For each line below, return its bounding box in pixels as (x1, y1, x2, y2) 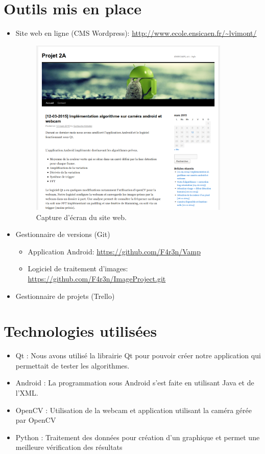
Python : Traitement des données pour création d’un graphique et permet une (15, 431, 260, 442)
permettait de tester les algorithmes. (15, 360, 130, 371)
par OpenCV (15, 415, 56, 425)
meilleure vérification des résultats (15, 442, 123, 452)
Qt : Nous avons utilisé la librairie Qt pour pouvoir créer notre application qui (15, 350, 261, 361)
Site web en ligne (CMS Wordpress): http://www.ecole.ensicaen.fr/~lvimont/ (15, 28, 257, 38)
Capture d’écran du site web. (36, 211, 127, 222)
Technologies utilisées (4, 320, 157, 341)
